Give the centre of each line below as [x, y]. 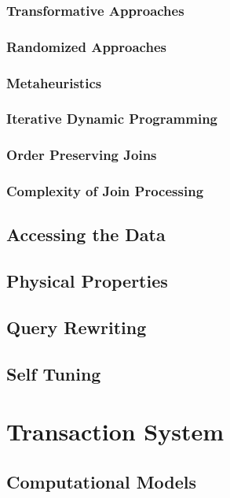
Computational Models [102, 481]
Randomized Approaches [86, 46]
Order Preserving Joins [82, 155]
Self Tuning [54, 373]
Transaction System [115, 431]
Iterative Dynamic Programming [112, 119]
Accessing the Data [86, 234]
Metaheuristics [54, 82]
